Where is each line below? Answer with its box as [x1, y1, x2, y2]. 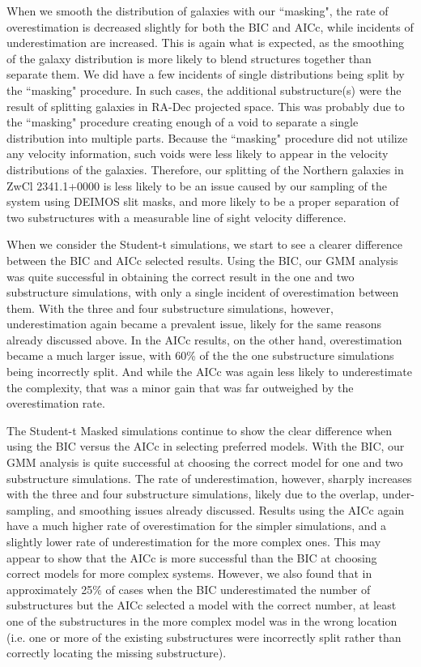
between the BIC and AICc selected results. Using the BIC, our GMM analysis [6, 251, 398, 268]
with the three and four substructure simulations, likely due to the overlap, [6, 485, 379, 502]
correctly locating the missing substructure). [6, 644, 227, 661]
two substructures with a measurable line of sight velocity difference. [6, 208, 347, 225]
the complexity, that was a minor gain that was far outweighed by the [6, 378, 354, 395]
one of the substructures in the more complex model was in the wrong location [6, 612, 398, 629]
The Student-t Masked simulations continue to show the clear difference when [6, 421, 392, 438]
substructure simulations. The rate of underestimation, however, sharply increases [6, 469, 412, 486]
